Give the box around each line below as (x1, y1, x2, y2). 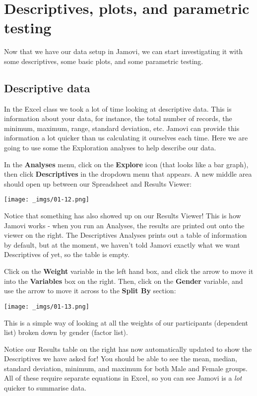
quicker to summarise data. (4, 383, 86, 393)
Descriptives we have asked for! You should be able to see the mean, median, (4, 353, 237, 364)
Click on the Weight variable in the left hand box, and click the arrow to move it (4, 266, 254, 276)
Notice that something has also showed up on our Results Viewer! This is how (4, 210, 241, 221)
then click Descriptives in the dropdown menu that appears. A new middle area (4, 169, 252, 179)
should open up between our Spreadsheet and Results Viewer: (4, 178, 192, 189)
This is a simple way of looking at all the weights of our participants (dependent (4, 317, 249, 328)
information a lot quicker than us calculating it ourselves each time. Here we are (4, 132, 248, 143)
